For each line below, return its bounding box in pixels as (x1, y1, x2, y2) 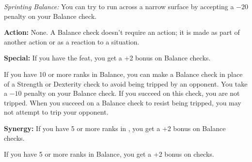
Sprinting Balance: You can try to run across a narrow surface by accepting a (4, 1, 234, 11)
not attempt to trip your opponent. (4, 107, 109, 117)
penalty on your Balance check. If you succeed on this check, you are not (24, 88, 240, 98)
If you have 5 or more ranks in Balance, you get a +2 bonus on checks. (4, 149, 214, 159)
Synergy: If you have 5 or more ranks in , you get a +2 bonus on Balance (4, 123, 226, 133)
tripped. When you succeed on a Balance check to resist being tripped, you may (4, 97, 241, 107)
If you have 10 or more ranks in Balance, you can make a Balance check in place (4, 69, 243, 79)
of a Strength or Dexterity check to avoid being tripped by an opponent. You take (4, 78, 248, 88)
